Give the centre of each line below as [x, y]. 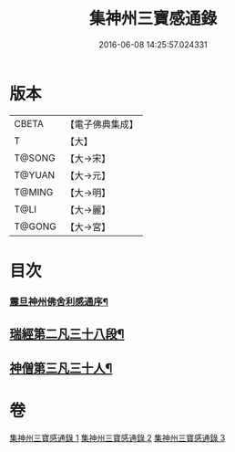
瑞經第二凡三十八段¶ [67, 334]
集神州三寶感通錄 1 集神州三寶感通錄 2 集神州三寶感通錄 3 [117, 437]
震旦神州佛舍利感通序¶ [59, 301]
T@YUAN [35, 174]
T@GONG [35, 226]
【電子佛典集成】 [102, 124]
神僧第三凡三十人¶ [61, 368]
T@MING [34, 192]
